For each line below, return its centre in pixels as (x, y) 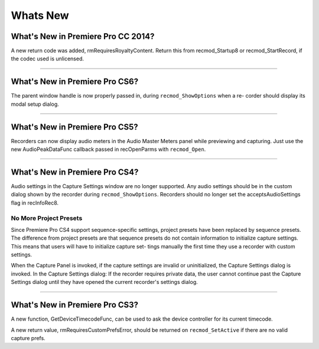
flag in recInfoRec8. (35, 203)
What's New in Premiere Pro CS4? (75, 172)
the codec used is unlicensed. (47, 59)
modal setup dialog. (35, 104)
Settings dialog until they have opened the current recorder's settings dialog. (104, 282)
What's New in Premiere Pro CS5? (74, 127)
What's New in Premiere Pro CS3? (75, 305)
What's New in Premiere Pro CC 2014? (83, 36)
